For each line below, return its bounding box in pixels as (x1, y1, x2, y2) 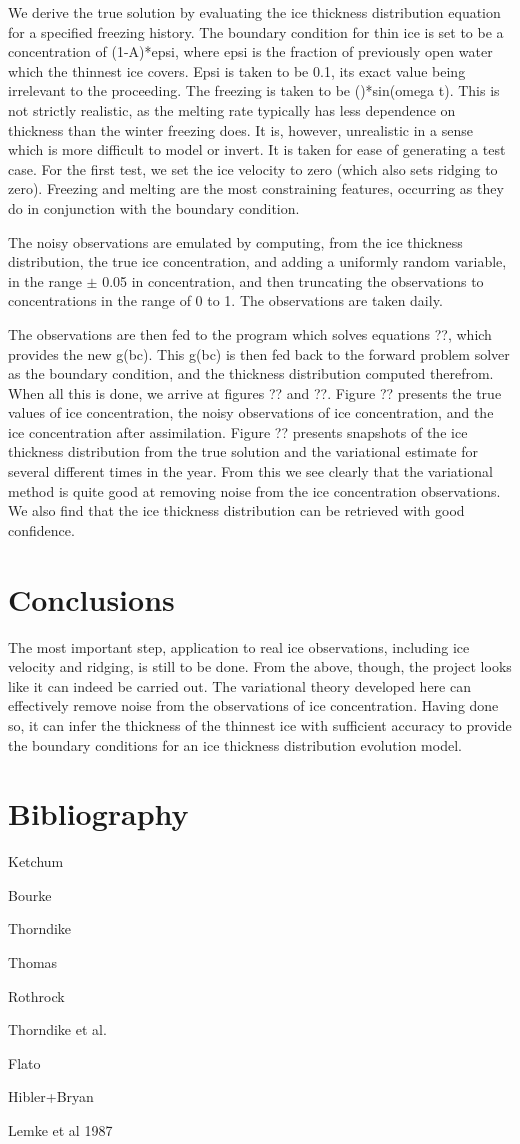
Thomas (8, 952, 58, 973)
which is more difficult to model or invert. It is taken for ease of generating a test (8, 139, 506, 160)
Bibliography (8, 793, 189, 834)
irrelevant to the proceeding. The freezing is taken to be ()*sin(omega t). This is (8, 80, 500, 101)
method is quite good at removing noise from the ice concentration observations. (8, 480, 501, 501)
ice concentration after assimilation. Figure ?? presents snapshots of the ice (8, 421, 468, 442)
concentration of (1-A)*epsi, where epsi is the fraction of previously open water (8, 41, 493, 62)
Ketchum (8, 851, 64, 872)
